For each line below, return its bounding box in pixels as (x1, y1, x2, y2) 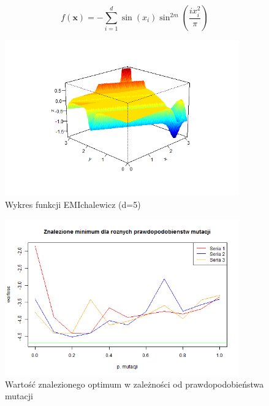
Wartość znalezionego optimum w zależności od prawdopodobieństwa (5, 377, 264, 390)
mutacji (5, 389, 33, 402)
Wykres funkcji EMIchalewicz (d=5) (5, 197, 141, 210)
